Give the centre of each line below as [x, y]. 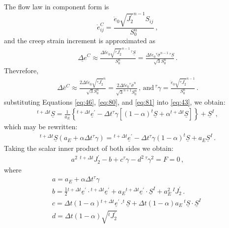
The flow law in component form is [57, 6]
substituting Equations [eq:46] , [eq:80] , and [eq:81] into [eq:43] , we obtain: [115, 101]
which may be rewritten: [41, 127]
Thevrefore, [21, 71]
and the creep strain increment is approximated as [80, 41]
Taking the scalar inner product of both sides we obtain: [89, 148]
